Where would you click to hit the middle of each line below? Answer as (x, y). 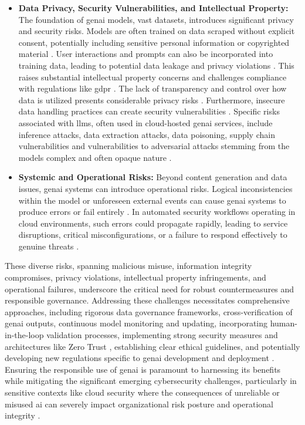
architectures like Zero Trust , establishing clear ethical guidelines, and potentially (152, 346)
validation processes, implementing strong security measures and (162, 335)
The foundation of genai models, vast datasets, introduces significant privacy (156, 19)
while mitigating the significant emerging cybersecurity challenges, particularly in (151, 381)
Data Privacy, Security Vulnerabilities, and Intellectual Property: (153, 8)
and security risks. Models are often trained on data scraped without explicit (157, 31)
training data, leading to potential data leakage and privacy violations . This (156, 65)
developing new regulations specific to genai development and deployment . (140, 358)
